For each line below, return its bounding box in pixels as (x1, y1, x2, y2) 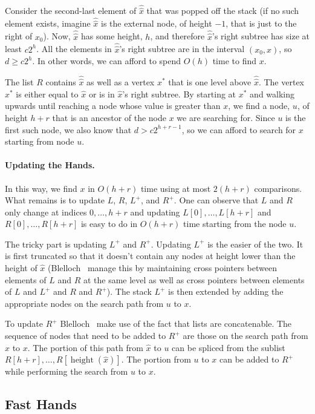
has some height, (80, 30, 143, 42)
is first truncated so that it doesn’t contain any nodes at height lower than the (5, 249, 296, 262)
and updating (130, 205, 180, 218)
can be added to (219, 353, 279, 366)
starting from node (5, 135, 74, 148)
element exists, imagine (5, 17, 91, 30)
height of (5, 261, 37, 274)
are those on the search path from (183, 329, 308, 342)
